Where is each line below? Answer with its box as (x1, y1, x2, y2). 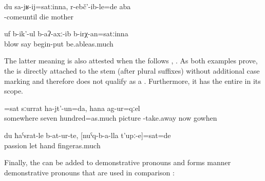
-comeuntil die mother (4, 11, 73, 21)
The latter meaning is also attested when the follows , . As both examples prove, (4, 55, 258, 66)
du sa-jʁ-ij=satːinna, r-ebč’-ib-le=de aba (4, 1, 131, 11)
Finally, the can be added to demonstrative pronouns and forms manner (4, 157, 231, 168)
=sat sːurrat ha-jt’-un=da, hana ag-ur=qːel (4, 102, 140, 113)
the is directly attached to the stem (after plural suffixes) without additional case (4, 65, 260, 76)
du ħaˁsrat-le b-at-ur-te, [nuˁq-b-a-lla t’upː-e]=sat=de (4, 129, 171, 140)
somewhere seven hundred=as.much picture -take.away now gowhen (4, 112, 217, 123)
